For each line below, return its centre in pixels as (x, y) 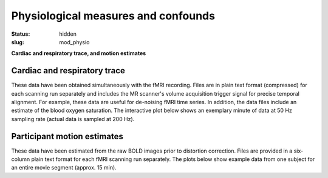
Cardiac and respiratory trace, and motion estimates (79, 53)
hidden (68, 34)
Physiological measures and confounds (113, 16)
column (21, 159)
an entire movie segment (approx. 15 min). (64, 168)
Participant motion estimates (67, 136)
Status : (21, 34)
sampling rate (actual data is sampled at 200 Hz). (73, 119)
